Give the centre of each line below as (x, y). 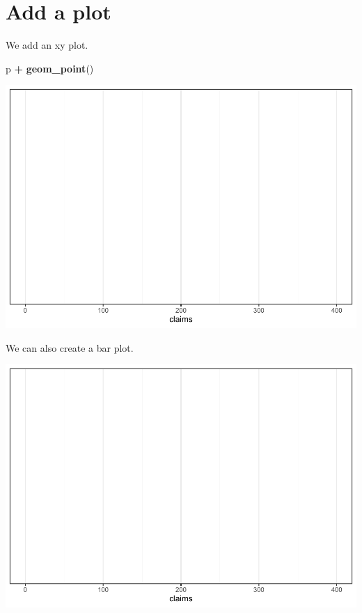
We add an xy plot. (47, 45)
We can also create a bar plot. (70, 347)
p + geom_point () (50, 68)
